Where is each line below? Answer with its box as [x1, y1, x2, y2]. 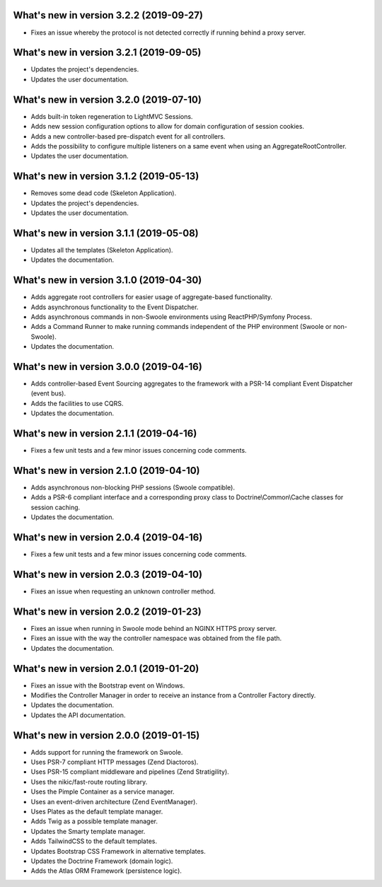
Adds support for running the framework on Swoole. [30, 748, 183, 756]
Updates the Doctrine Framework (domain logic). [30, 857, 173, 865]
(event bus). [30, 389, 66, 398]
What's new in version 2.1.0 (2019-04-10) [13, 464, 201, 477]
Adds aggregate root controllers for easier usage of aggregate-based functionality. [30, 293, 272, 301]
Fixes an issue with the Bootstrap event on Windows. [30, 681, 185, 690]
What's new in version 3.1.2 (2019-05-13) [13, 170, 199, 182]
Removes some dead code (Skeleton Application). [30, 189, 177, 197]
